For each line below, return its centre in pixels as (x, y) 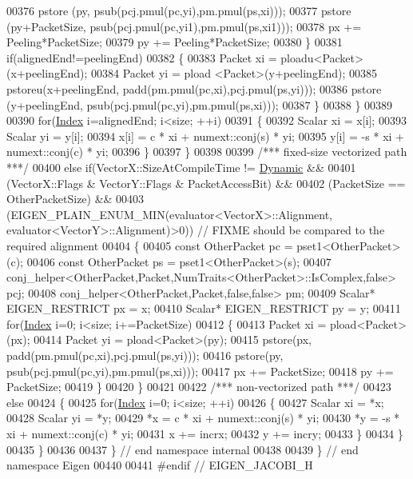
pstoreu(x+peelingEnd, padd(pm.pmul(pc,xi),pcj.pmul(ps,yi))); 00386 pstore (194, 88)
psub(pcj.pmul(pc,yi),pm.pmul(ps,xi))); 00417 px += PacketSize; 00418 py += (200, 371)
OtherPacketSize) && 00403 (75, 199)
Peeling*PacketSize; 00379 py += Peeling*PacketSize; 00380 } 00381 (175, 42)
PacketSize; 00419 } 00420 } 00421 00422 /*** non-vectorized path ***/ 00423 (199, 387)
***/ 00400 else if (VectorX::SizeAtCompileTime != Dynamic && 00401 (181, 167)
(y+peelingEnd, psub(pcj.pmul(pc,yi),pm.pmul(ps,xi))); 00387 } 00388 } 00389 (200, 104)
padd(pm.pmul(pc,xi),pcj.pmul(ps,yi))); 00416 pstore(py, (145, 355)
